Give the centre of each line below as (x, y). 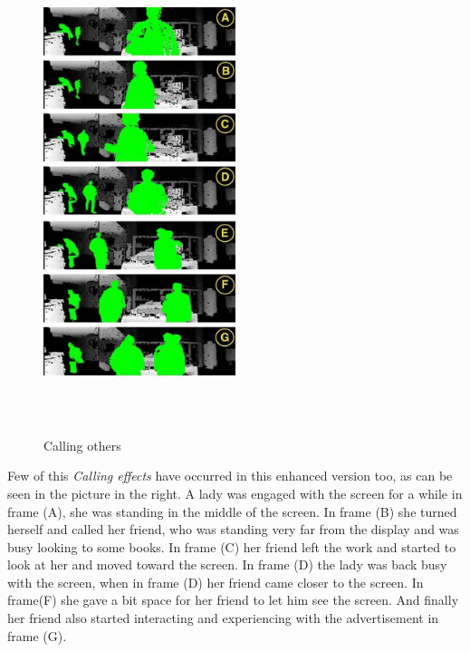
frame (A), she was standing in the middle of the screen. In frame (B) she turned (232, 511)
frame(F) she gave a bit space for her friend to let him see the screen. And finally (233, 600)
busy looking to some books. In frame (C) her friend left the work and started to (232, 546)
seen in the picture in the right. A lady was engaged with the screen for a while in (235, 493)
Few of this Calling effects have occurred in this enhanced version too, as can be (230, 476)
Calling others (82, 445)
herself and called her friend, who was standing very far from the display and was (233, 529)
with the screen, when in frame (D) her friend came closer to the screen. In (216, 582)
